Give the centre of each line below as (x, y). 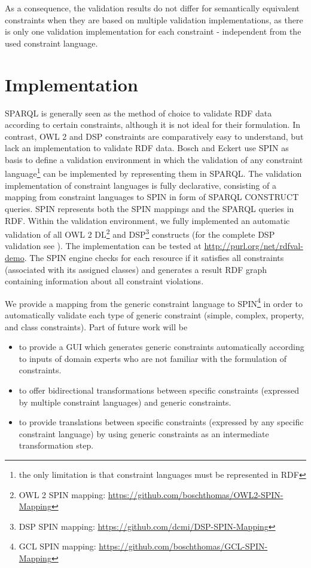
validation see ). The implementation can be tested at (103, 246)
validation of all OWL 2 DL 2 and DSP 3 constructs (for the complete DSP (140, 233)
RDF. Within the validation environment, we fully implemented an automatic (147, 220)
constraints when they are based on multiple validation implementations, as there (154, 19)
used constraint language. (51, 43)
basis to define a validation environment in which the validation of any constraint (154, 159)
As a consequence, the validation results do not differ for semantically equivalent (152, 8)
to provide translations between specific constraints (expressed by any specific (161, 422)
